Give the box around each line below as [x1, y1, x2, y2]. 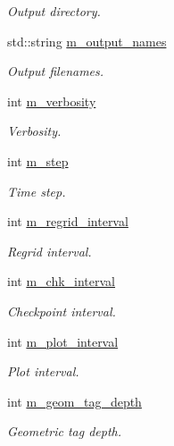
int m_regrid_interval [7, 212, 128, 231]
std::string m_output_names [7, 31, 167, 50]
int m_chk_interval [7, 272, 116, 290]
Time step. [7, 181, 66, 200]
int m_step [7, 151, 69, 170]
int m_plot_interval [7, 332, 119, 350]
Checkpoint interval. [7, 301, 116, 320]
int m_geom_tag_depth [7, 391, 142, 410]
